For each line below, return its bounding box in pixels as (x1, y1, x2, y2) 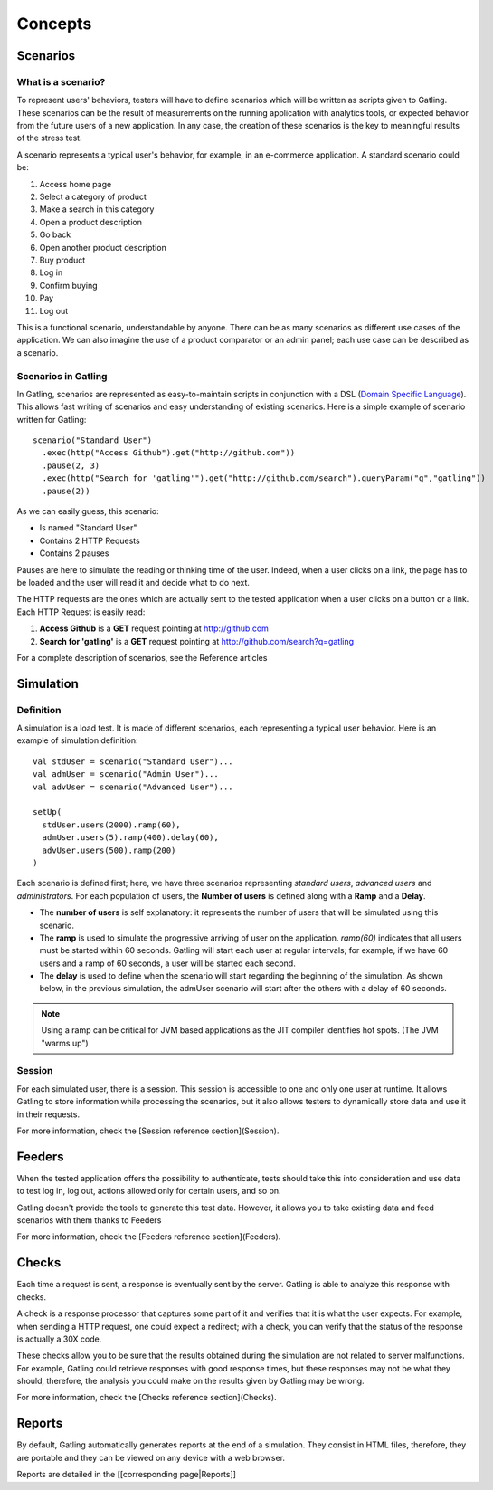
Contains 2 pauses (39, 548, 109, 559)
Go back (39, 229, 71, 240)
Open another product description (39, 242, 166, 253)
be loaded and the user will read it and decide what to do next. (16, 577, 251, 587)
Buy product (39, 254, 86, 265)
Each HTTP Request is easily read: (16, 607, 146, 617)
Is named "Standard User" (39, 522, 137, 533)
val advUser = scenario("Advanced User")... (33, 781, 234, 792)
